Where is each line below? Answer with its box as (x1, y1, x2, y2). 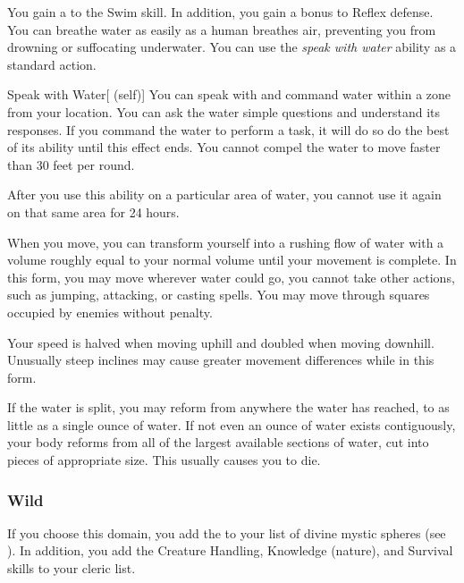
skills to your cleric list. (7, 559, 136, 578)
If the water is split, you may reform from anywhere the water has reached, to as (7, 398, 450, 417)
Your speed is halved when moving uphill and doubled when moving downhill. (7, 333, 434, 351)
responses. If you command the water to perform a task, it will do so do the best (7, 120, 450, 139)
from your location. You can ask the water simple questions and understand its (7, 102, 441, 121)
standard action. (7, 55, 97, 73)
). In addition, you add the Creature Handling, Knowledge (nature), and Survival (7, 541, 453, 560)
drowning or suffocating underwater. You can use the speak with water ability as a (7, 38, 457, 56)
